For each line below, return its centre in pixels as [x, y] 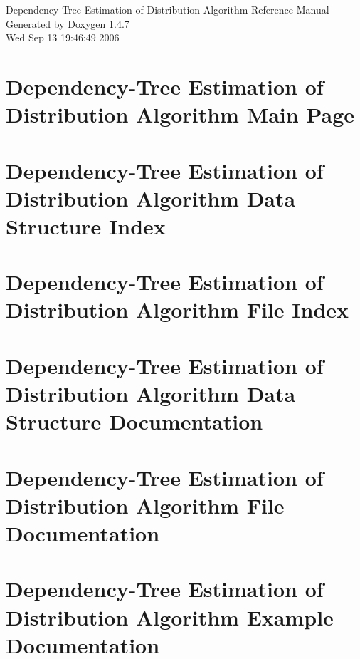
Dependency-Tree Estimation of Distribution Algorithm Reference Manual [168, 9]
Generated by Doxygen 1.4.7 [68, 23]
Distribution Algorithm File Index [177, 310]
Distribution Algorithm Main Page [180, 114]
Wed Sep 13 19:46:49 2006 [63, 37]
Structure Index [86, 225]
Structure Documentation [134, 421]
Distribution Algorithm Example [170, 617]
